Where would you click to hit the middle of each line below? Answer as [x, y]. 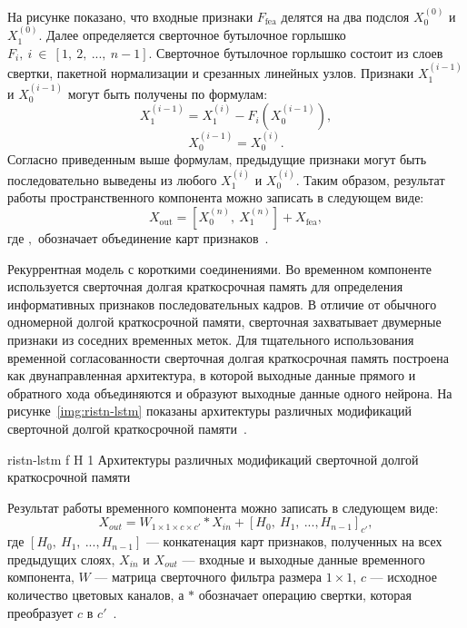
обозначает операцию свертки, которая [305, 594]
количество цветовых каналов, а [96, 594]
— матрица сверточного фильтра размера [209, 577]
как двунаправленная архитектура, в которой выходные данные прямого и [212, 375]
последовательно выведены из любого [112, 179]
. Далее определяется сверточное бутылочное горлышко [192, 35]
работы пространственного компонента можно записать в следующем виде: [216, 197]
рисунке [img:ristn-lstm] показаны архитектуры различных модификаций [209, 411]
